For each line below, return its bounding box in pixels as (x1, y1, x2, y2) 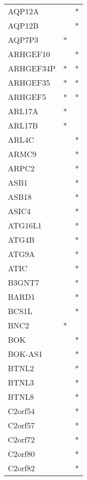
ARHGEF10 (8, 48, 50, 60)
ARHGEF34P (8, 63, 56, 74)
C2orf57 (8, 419, 35, 431)
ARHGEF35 (8, 77, 50, 88)
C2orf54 (8, 405, 35, 416)
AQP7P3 (8, 34, 38, 45)
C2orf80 (8, 448, 35, 459)
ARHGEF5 (8, 91, 46, 102)
